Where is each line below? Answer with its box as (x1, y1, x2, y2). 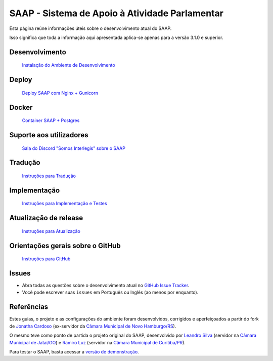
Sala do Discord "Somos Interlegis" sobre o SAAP (22, 145, 126, 151)
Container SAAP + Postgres (22, 117, 80, 124)
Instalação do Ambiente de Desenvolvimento (22, 62, 116, 68)
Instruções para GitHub (22, 256, 71, 262)
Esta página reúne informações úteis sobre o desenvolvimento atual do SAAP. (9, 25, 172, 31)
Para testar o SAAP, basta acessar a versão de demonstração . (9, 348, 139, 354)
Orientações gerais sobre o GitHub (9, 241, 121, 250)
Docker (9, 103, 33, 111)
